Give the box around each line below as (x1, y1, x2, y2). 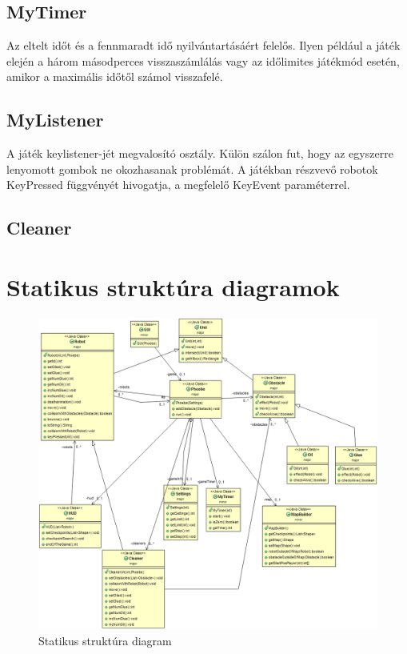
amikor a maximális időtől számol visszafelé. (6, 68, 223, 85)
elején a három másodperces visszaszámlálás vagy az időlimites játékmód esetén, (6, 52, 400, 69)
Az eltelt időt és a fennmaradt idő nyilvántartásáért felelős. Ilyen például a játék (6, 37, 401, 54)
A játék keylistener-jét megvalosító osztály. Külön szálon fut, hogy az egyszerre (6, 145, 393, 162)
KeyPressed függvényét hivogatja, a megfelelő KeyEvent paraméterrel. (6, 176, 350, 193)
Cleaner (6, 215, 72, 240)
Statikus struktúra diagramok (6, 270, 340, 303)
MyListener (6, 107, 104, 132)
